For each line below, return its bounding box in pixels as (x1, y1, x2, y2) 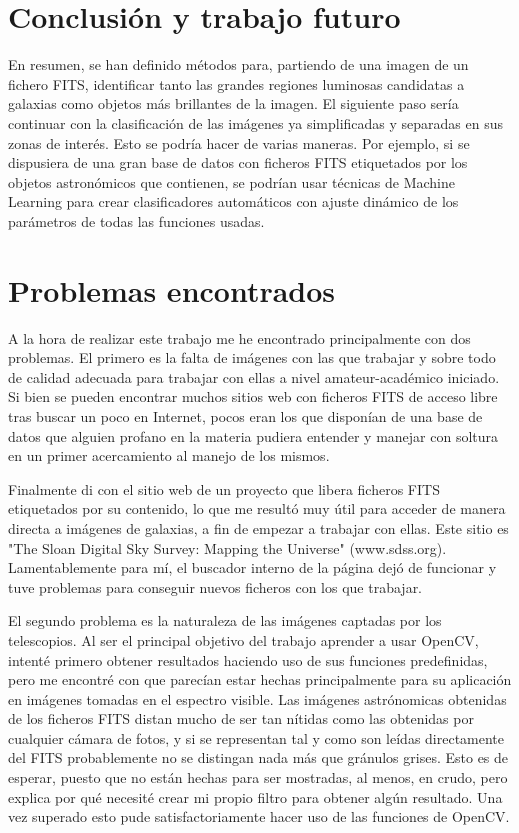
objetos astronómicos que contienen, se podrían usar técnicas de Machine (8, 171, 456, 192)
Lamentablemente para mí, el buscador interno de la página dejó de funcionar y (8, 557, 497, 578)
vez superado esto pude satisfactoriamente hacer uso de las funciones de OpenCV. (8, 806, 510, 827)
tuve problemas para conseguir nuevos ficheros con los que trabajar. (8, 576, 423, 597)
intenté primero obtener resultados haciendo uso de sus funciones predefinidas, (8, 649, 488, 670)
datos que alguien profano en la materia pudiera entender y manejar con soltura (8, 425, 499, 446)
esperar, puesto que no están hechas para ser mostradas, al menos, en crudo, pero (8, 767, 508, 788)
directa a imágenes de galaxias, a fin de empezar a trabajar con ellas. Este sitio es (8, 517, 509, 538)
